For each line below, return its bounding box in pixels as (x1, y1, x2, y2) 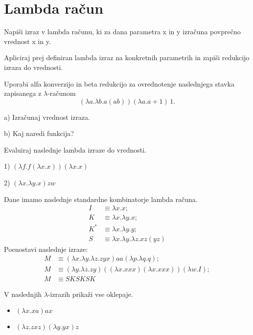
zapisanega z (4, 88, 42, 98)
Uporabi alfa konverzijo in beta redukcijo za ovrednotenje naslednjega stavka (4, 78, 234, 89)
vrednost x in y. (4, 36, 51, 46)
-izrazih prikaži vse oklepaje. (47, 289, 133, 299)
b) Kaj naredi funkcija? (4, 128, 74, 138)
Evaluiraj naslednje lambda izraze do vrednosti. (4, 144, 147, 155)
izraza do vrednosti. (4, 62, 63, 72)
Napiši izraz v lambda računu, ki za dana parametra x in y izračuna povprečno (4, 26, 241, 37)
